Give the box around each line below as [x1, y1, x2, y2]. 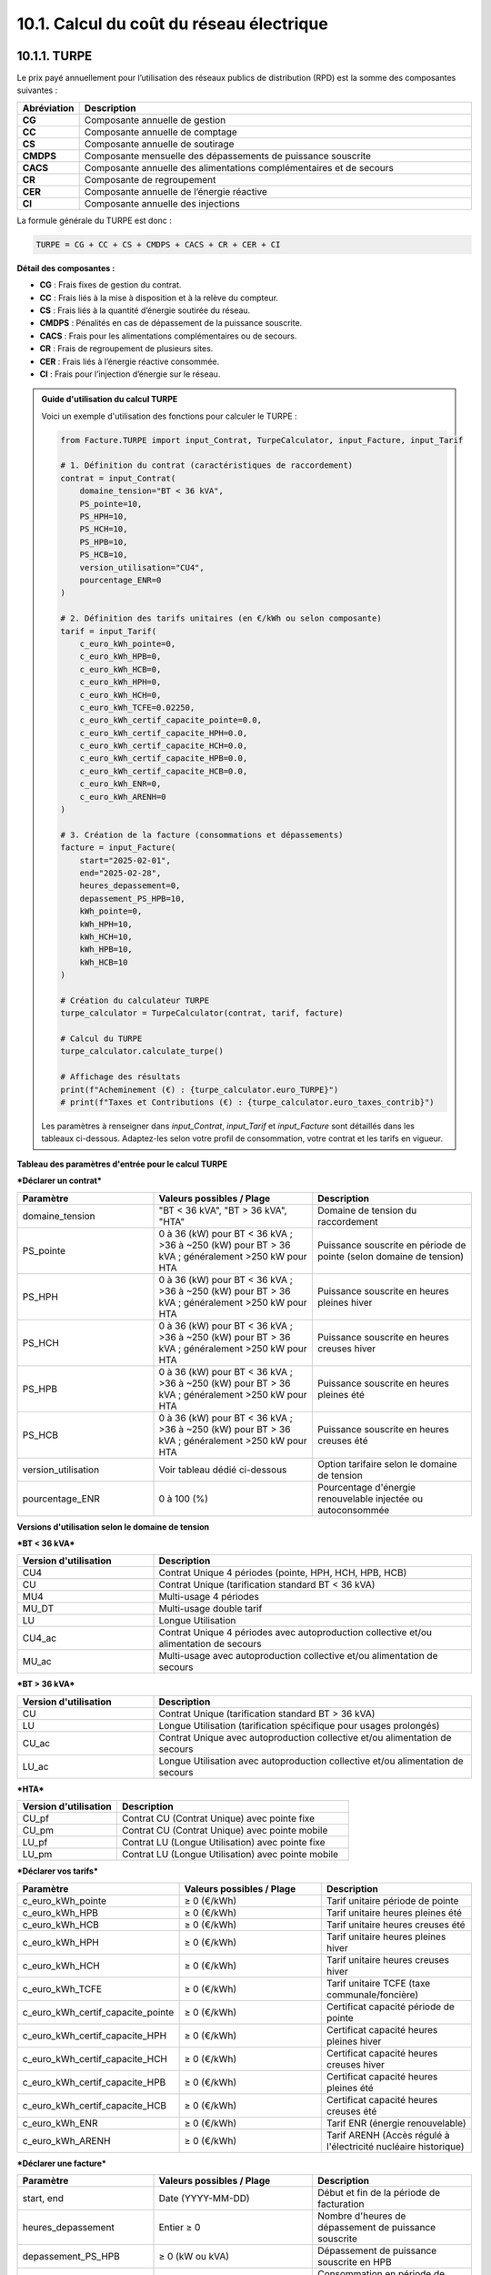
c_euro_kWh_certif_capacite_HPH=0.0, [79, 728, 248, 738]
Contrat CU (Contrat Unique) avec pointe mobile [121, 1825, 328, 1837]
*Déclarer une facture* [16, 2158, 106, 2169]
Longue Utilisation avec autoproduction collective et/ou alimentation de [158, 1754, 464, 1767]
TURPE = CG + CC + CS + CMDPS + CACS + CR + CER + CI [35, 239, 281, 249]
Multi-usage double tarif [158, 1603, 263, 1615]
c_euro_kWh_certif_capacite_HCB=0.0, [79, 765, 248, 776]
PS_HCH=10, [79, 524, 128, 534]
